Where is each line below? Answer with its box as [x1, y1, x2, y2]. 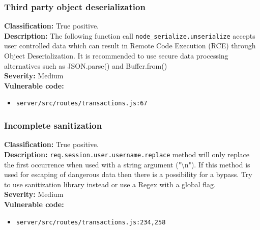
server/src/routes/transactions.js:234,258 [16, 218, 166, 226]
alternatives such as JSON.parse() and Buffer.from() [4, 60, 167, 71]
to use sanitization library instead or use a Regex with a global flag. [4, 179, 216, 189]
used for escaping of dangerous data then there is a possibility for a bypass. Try [4, 169, 252, 180]
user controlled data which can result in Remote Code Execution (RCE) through [4, 40, 256, 51]
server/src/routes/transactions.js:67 [16, 100, 148, 107]
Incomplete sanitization [4, 119, 102, 132]
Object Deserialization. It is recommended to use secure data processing [4, 50, 228, 61]
